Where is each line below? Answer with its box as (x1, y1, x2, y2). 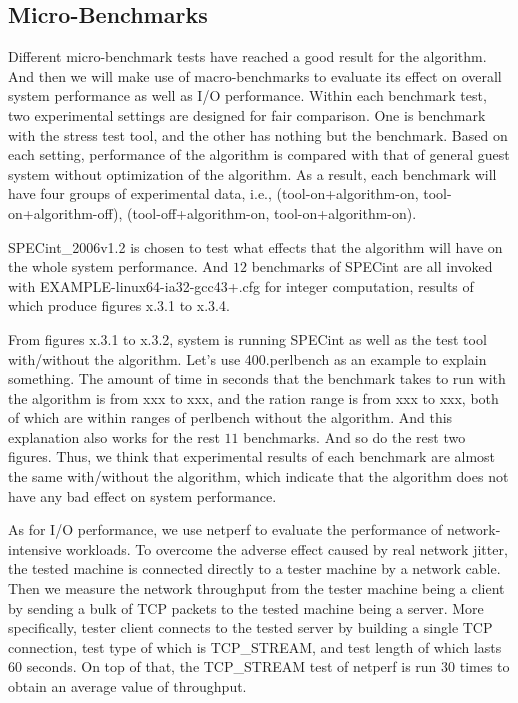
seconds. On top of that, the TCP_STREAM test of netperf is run (26, 656, 437, 677)
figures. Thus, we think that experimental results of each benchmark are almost (8, 446, 496, 467)
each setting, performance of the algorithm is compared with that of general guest (8, 144, 510, 165)
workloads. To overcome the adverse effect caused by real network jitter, (66, 538, 508, 559)
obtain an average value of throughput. (8, 676, 247, 697)
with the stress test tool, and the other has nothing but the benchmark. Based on (8, 124, 508, 145)
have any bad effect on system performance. (8, 485, 277, 506)
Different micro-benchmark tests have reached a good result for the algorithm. (8, 46, 487, 67)
